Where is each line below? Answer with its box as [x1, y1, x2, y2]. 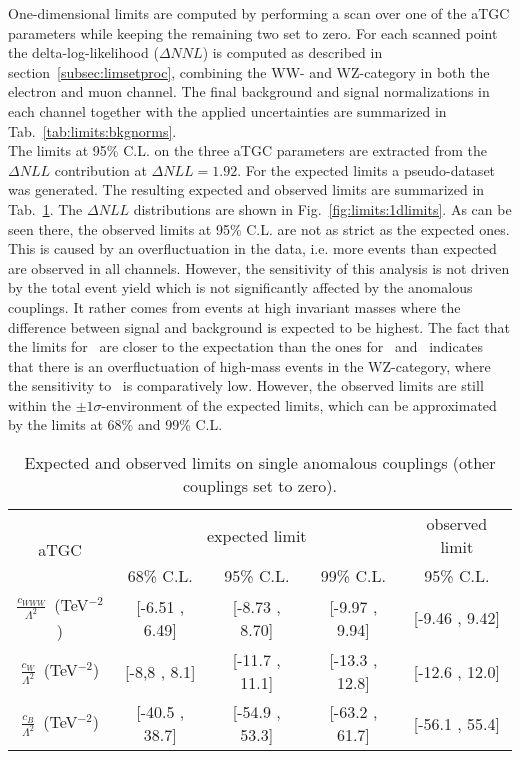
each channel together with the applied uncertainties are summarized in [8, 100, 447, 121]
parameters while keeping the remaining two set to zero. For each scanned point [8, 22, 498, 43]
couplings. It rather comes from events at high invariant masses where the [8, 296, 461, 317]
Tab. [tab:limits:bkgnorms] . [8, 120, 177, 141]
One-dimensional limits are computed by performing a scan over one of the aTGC [8, 3, 510, 23]
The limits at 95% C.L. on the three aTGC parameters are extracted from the [8, 140, 487, 161]
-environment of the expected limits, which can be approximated [101, 394, 497, 415]
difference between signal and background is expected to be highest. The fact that [8, 316, 510, 337]
